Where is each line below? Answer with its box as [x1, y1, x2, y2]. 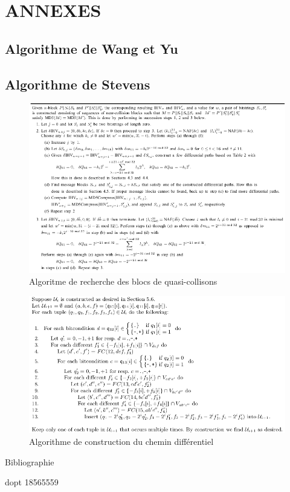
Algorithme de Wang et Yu [5, 39, 178, 57]
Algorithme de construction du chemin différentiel [29, 435, 214, 448]
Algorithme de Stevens [5, 74, 150, 93]
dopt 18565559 [5, 476, 59, 488]
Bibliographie [5, 455, 54, 468]
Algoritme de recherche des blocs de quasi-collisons [29, 275, 217, 288]
